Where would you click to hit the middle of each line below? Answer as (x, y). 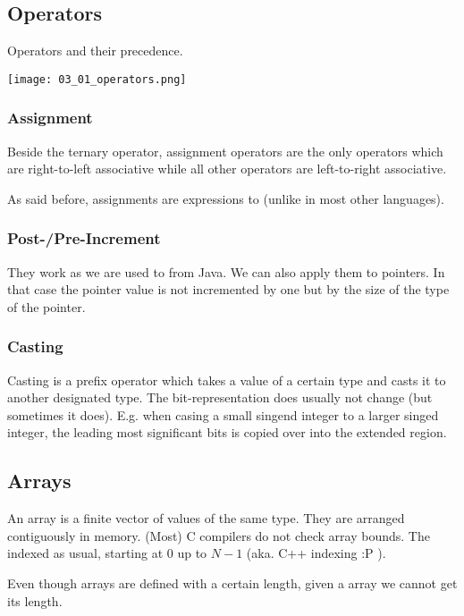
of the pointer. (46, 306)
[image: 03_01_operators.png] (97, 79)
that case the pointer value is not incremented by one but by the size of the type (228, 289)
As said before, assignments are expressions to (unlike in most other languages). (226, 198)
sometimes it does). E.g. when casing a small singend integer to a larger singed (223, 414)
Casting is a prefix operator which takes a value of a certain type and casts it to (227, 380)
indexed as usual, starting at (85, 553)
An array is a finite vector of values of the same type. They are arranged (206, 518)
